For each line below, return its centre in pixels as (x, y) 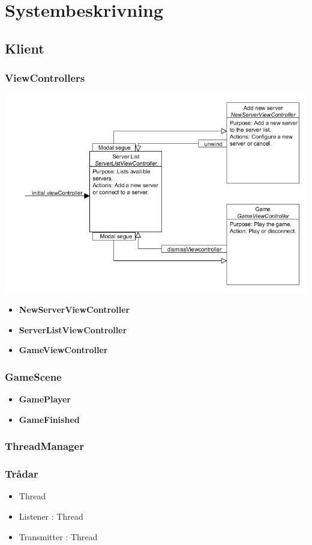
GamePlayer (45, 399)
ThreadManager (44, 446)
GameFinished (49, 419)
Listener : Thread (51, 516)
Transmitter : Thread (58, 536)
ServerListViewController (73, 329)
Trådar (22, 474)
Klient (25, 48)
